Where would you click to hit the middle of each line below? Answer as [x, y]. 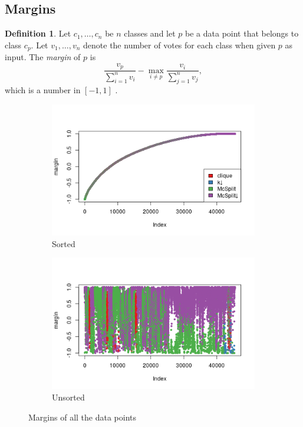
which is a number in [43, 90]
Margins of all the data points [82, 417]
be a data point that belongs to [242, 33]
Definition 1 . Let [38, 33]
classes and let [150, 33]
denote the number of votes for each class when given [180, 45]
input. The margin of [43, 57]
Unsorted [68, 397]
